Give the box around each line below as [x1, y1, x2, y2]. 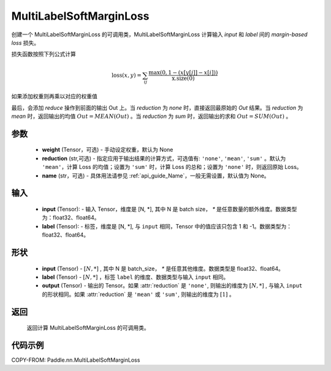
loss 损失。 [11, 39, 40, 46]
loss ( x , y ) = [111, 71, 142, 79]
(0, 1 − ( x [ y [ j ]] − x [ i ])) [159, 69, 218, 76]
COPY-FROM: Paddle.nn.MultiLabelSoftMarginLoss [11, 356, 140, 364]
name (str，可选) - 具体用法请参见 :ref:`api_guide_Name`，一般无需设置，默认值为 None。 [42, 172, 270, 179]
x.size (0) [172, 75, 195, 82]
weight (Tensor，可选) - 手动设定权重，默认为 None [42, 146, 173, 154]
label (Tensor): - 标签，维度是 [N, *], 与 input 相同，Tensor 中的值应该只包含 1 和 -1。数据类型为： [42, 222, 292, 230]
